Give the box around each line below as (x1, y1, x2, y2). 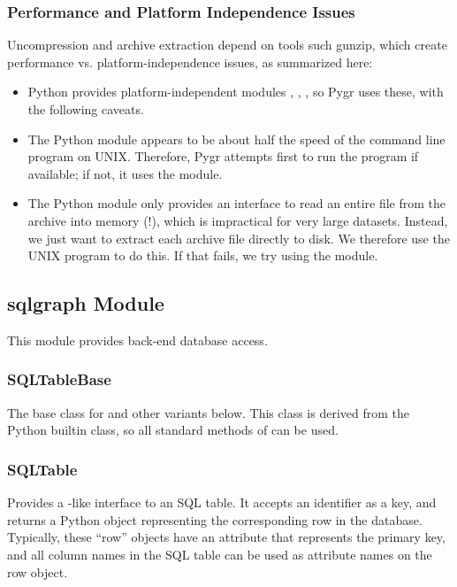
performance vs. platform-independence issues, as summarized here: (7, 52, 373, 71)
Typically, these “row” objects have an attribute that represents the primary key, (7, 528, 446, 546)
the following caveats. (27, 100, 144, 118)
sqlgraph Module (7, 290, 164, 317)
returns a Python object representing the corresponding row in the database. (7, 510, 423, 529)
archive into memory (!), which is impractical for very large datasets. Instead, (27, 211, 448, 229)
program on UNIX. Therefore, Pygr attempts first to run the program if (27, 147, 419, 166)
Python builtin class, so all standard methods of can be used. (7, 421, 339, 439)
